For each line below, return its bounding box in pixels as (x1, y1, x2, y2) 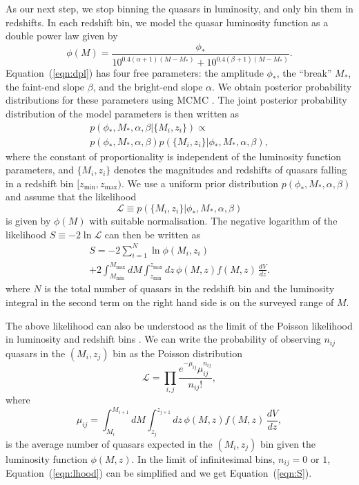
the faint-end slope (6, 79, 85, 93)
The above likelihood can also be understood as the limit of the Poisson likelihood (6, 318, 353, 332)
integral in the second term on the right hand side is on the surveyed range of (6, 295, 334, 310)
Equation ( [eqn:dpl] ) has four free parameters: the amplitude (6, 66, 264, 80)
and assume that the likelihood (6, 189, 137, 204)
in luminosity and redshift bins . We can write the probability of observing (6, 332, 321, 346)
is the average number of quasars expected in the (6, 436, 213, 450)
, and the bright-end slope (93, 79, 203, 93)
